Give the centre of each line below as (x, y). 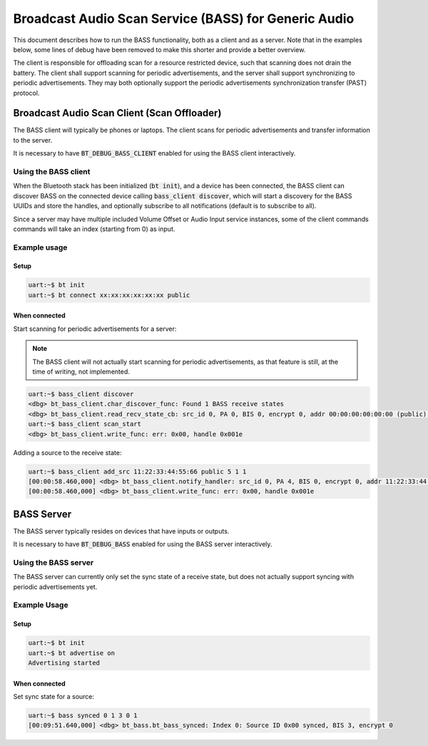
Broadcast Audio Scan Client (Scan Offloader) (117, 113)
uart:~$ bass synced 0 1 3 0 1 (83, 716)
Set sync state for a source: (54, 697)
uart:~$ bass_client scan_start (85, 424)
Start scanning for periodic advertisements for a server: (95, 329)
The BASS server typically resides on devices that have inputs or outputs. (121, 531)
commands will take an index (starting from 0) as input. (94, 229)
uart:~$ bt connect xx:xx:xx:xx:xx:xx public (109, 295)
